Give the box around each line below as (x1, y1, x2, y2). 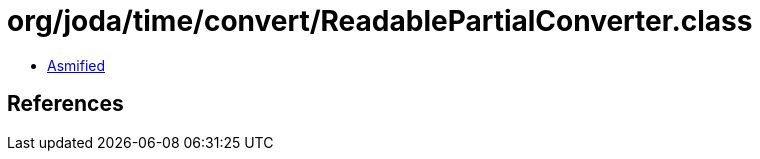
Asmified (47, 56, 106, 74)
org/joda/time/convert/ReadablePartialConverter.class (7, 4, 753, 38)
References (7, 91, 124, 117)
